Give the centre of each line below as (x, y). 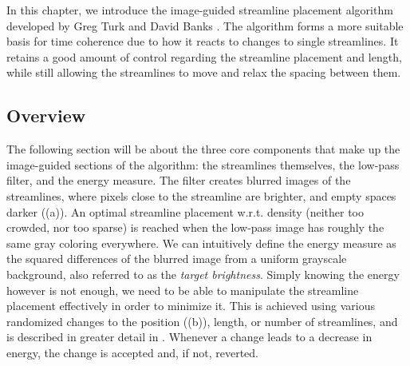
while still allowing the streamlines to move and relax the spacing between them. (204, 72)
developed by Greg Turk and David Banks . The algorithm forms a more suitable (205, 25)
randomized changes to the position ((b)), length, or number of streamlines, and (202, 321)
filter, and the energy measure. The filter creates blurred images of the (179, 180)
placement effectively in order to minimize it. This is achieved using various (191, 306)
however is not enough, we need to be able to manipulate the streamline (183, 290)
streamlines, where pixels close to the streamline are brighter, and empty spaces (201, 195)
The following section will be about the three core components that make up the (203, 149)
